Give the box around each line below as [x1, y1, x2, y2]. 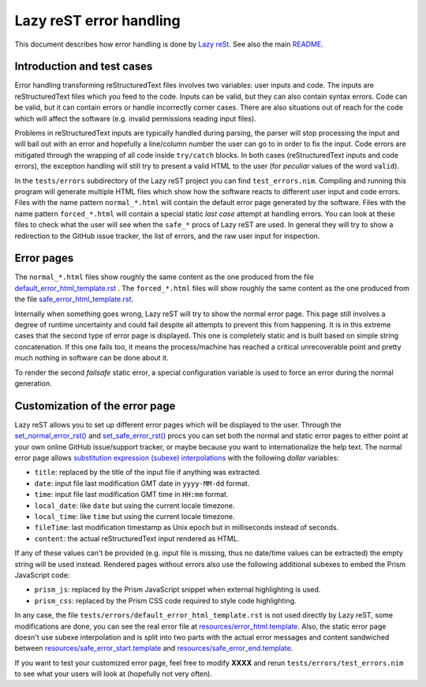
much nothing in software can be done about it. [14, 353, 169, 363]
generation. [14, 379, 52, 388]
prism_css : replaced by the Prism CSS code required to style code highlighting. [34, 596, 297, 605]
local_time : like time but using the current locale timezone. [34, 511, 235, 521]
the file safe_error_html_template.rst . [14, 294, 134, 304]
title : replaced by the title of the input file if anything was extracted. [34, 468, 262, 477]
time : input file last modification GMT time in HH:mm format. [34, 490, 229, 499]
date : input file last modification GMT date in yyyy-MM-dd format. [34, 478, 250, 488]
